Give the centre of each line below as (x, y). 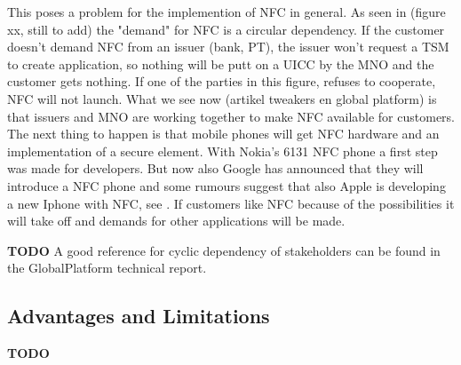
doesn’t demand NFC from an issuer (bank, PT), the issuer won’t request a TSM (228, 47)
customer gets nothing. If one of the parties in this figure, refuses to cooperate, (222, 81)
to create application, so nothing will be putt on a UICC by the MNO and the (221, 63)
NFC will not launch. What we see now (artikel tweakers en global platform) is (222, 98)
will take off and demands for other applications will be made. (176, 221)
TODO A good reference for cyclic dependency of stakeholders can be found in (224, 250)
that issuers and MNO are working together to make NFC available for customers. (231, 116)
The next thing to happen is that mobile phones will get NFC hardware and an (223, 134)
